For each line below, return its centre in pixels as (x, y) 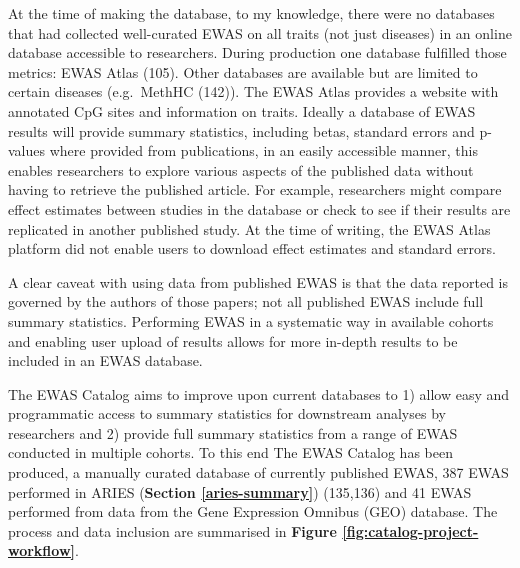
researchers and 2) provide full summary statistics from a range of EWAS (233, 432)
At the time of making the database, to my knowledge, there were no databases (251, 13)
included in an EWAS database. (105, 360)
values (27, 150)
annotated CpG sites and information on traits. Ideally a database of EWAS (242, 110)
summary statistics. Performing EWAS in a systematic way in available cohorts (251, 320)
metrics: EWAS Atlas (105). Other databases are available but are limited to (243, 71)
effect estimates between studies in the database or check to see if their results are (259, 208)
